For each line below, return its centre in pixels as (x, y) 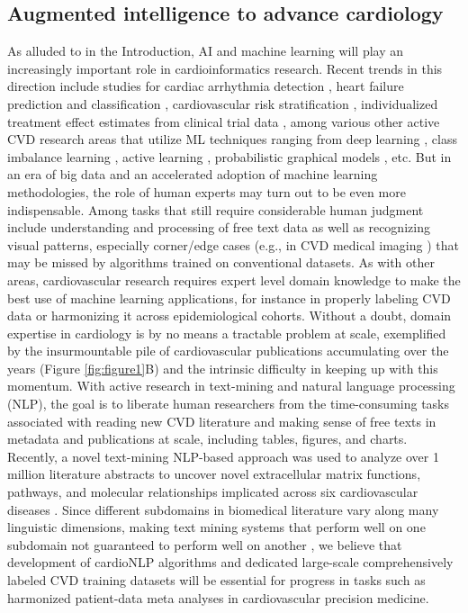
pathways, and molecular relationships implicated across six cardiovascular (213, 492)
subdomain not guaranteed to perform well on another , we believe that (205, 544)
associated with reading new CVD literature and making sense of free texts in (222, 421)
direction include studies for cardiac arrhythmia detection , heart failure (206, 86)
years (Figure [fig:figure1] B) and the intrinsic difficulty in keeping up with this (223, 368)
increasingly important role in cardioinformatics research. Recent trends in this (225, 68)
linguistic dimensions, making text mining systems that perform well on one (216, 527)
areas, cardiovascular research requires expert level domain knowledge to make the (234, 279)
